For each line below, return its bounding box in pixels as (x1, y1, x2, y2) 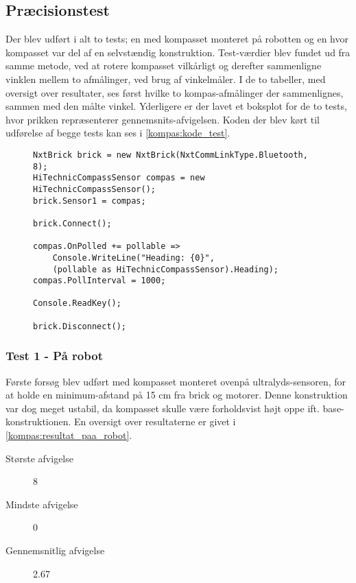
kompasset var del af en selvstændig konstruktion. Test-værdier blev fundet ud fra (5, 45, 351, 59)
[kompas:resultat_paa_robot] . (5, 428, 132, 442)
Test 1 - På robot (5, 347, 103, 364)
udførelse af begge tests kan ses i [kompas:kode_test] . (5, 126, 230, 140)
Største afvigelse (5, 451, 73, 465)
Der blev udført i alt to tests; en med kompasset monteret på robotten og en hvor (5, 32, 348, 46)
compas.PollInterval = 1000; (33, 276, 166, 286)
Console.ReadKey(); (33, 298, 121, 309)
